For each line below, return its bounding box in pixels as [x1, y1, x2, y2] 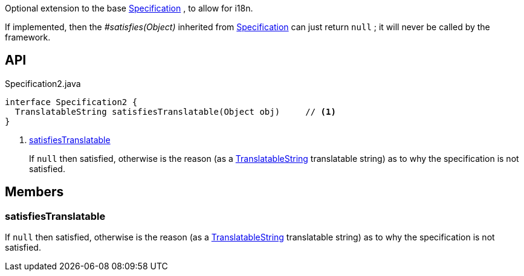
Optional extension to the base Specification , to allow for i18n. [5, 3, 253, 13]
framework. [5, 32, 51, 42]
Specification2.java [5, 78, 81, 89]
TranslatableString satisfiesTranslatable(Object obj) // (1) [15, 106, 336, 117]
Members [5, 184, 64, 200]
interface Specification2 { [5, 97, 138, 107]
